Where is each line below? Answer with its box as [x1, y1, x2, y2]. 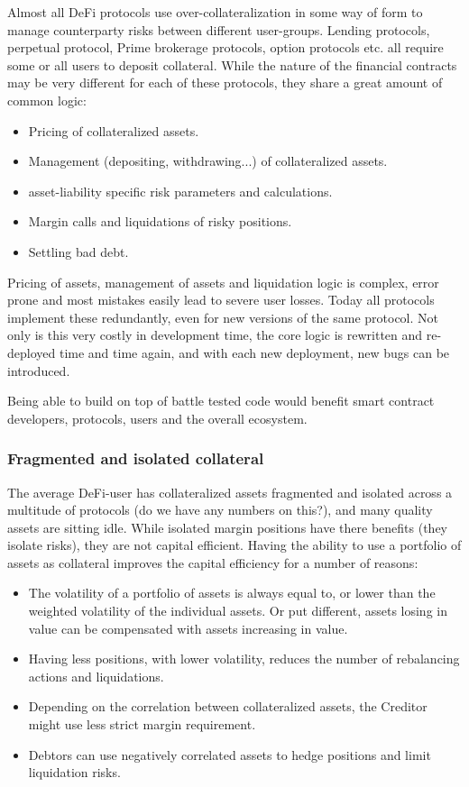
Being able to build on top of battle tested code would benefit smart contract [7, 391, 435, 410]
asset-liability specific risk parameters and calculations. [28, 181, 333, 200]
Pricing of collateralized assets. [28, 121, 199, 140]
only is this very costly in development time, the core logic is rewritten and [7, 325, 423, 344]
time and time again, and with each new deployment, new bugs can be [59, 343, 450, 361]
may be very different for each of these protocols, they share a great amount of [7, 73, 443, 92]
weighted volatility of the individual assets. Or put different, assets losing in [28, 601, 447, 620]
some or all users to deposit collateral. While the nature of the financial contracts [7, 55, 457, 74]
